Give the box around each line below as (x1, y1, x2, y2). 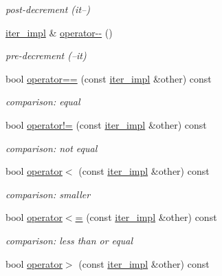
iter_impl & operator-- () (5, 25, 113, 39)
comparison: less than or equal (5, 233, 133, 247)
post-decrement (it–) (5, 2, 90, 16)
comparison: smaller (5, 187, 91, 201)
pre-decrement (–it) (5, 48, 87, 63)
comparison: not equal (5, 140, 98, 155)
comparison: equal (5, 94, 80, 109)
